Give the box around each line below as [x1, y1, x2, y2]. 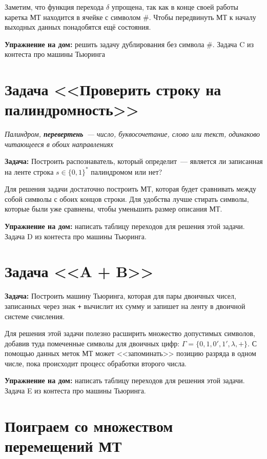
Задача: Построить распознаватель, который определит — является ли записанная [5, 156, 263, 166]
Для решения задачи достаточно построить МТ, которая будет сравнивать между [5, 183, 257, 194]
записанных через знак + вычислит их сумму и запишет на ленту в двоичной [5, 300, 245, 311]
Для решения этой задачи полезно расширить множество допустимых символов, [5, 328, 255, 339]
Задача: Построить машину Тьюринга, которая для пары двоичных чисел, [5, 290, 236, 301]
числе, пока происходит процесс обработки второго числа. [5, 358, 187, 368]
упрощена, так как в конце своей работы [111, 2, 238, 12]
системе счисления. [5, 310, 65, 321]
